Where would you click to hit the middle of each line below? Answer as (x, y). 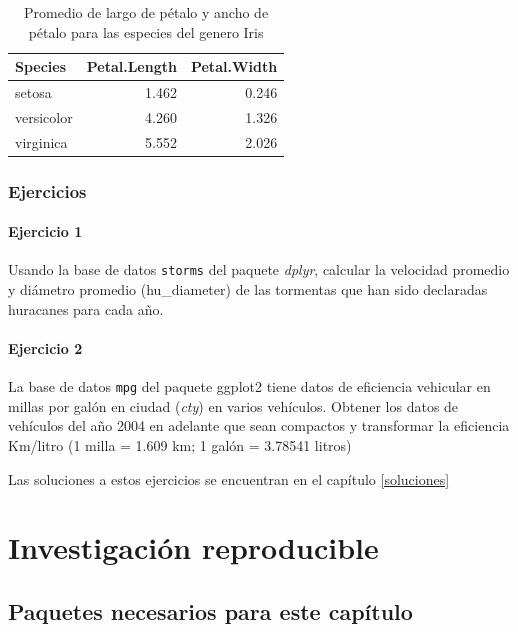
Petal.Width (234, 66)
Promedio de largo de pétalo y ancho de (146, 12)
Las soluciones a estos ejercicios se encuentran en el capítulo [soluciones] (229, 478)
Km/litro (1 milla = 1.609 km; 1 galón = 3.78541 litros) (180, 444)
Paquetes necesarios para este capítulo (210, 610)
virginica (41, 141)
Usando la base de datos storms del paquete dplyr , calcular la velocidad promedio (259, 269)
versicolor (44, 116)
